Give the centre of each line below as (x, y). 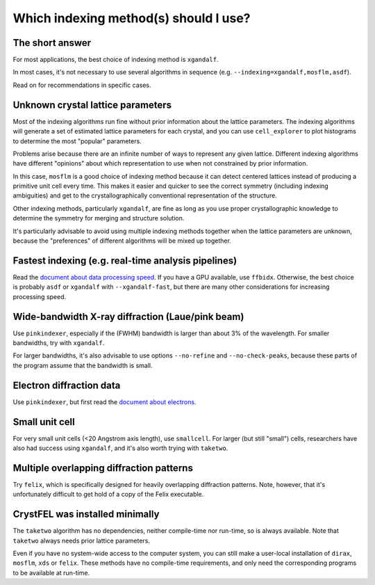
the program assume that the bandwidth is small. (83, 365)
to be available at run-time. (51, 572)
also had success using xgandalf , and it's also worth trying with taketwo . (120, 448)
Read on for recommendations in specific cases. (82, 85)
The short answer (52, 43)
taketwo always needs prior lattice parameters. (82, 540)
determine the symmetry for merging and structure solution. (99, 218)
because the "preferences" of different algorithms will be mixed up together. (122, 241)
